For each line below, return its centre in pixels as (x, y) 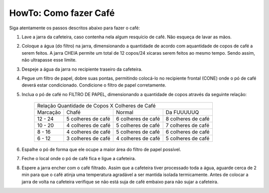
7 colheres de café (188, 125)
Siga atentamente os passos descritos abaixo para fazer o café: (75, 28)
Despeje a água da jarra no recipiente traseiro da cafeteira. (82, 69)
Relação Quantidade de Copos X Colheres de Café (96, 106)
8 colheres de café (188, 119)
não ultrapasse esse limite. (49, 60)
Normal (125, 112)
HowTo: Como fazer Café (62, 13)
